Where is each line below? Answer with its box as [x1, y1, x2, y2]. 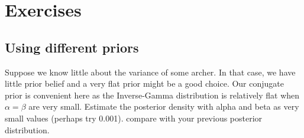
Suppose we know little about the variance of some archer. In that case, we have [5, 65, 296, 78]
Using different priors [5, 38, 139, 56]
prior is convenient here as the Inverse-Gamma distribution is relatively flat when [5, 88, 300, 101]
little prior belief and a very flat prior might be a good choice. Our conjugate [5, 77, 284, 90]
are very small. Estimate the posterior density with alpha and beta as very [28, 100, 299, 113]
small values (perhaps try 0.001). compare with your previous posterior [5, 111, 263, 124]
